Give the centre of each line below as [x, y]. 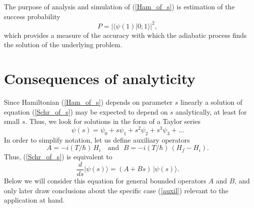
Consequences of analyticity [100, 78]
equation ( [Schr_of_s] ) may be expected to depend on [86, 111]
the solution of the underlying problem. [63, 45]
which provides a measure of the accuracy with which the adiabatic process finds [126, 35]
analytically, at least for [211, 111]
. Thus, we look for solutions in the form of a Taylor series [113, 121]
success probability [32, 16]
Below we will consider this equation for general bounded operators [105, 180]
